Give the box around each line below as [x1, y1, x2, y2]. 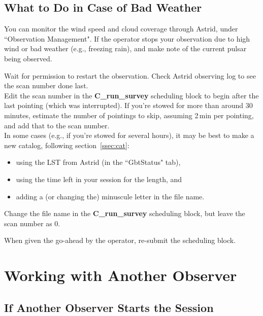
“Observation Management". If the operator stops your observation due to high [4, 33, 250, 44]
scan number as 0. [4, 218, 60, 228]
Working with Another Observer [4, 265, 237, 286]
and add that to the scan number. [4, 120, 110, 130]
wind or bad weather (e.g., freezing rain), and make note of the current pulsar [4, 43, 247, 54]
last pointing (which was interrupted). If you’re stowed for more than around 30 [4, 100, 253, 111]
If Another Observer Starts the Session [4, 299, 214, 315]
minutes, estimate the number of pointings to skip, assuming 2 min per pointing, [4, 110, 254, 120]
